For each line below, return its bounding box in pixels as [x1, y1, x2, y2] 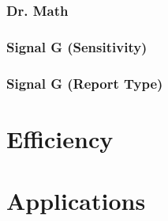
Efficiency [6, 122, 114, 154]
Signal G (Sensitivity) [6, 36, 147, 56]
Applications [6, 185, 146, 217]
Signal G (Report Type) [6, 73, 163, 93]
